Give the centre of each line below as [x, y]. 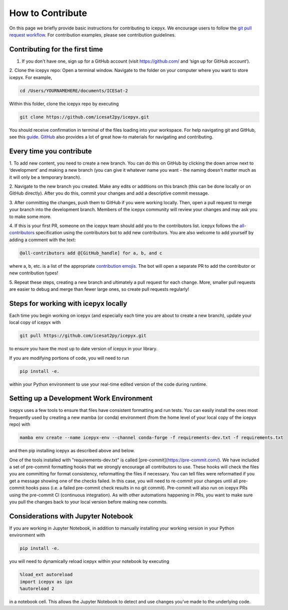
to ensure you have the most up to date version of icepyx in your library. [83, 349]
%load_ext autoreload [46, 575]
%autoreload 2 [37, 588]
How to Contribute [48, 13]
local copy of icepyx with [35, 322]
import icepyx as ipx [46, 581]
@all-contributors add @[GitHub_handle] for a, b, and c [91, 253]
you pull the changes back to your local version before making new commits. [88, 502]
